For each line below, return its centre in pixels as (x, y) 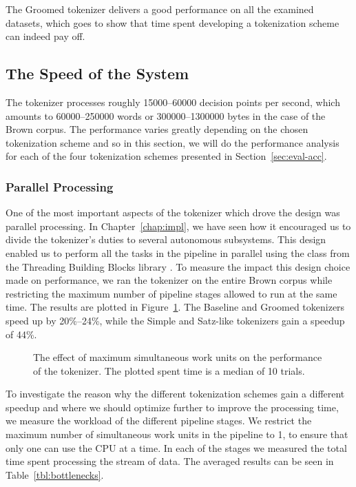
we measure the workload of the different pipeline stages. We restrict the (159, 421)
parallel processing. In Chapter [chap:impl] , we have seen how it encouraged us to (178, 226)
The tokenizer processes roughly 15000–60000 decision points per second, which (173, 102)
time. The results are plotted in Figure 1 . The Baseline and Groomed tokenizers (175, 307)
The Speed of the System (97, 73)
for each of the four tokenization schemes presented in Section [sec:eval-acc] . (166, 156)
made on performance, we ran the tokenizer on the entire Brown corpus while (169, 280)
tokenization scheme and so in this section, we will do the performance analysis (172, 142)
